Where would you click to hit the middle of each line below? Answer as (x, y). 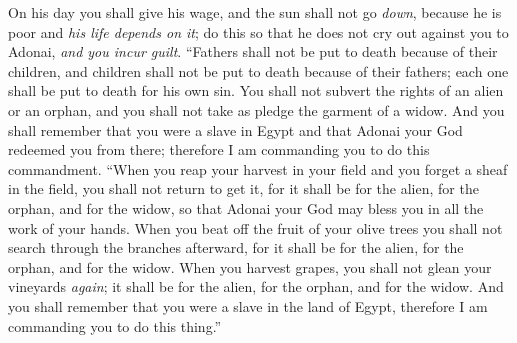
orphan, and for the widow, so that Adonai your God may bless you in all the (246, 207)
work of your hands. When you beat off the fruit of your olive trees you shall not (255, 227)
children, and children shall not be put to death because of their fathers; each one (258, 70)
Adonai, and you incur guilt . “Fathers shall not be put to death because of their (253, 51)
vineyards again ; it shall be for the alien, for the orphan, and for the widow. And (256, 286)
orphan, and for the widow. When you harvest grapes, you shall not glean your (250, 266)
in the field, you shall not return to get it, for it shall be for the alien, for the (243, 188)
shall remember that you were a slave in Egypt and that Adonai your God (235, 129)
